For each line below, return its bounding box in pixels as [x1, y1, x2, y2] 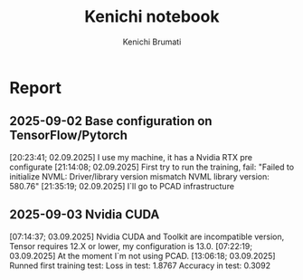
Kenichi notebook [84, 6, 220, 27]
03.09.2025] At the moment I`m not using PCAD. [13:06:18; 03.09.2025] [9, 250, 276, 261]
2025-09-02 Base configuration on [9, 113, 213, 129]
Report [9, 77, 62, 98]
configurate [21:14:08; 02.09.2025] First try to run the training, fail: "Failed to [9, 161, 295, 172]
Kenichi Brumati [122, 36, 182, 47]
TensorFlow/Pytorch [9, 128, 128, 143]
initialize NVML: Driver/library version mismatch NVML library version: [9, 170, 270, 182]
